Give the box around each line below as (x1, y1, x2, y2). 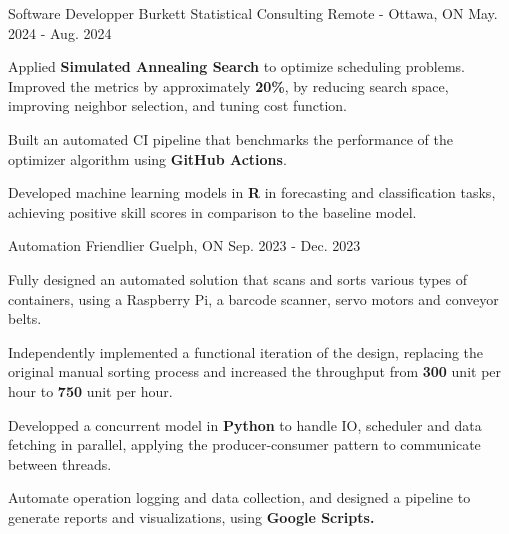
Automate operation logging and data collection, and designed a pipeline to (8, 487, 471, 508)
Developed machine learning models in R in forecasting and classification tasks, (8, 182, 496, 203)
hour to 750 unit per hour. (8, 380, 173, 401)
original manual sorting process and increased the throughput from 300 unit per (8, 361, 502, 382)
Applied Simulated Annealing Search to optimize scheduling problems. (8, 56, 465, 77)
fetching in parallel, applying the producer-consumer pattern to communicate (8, 434, 481, 455)
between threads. (8, 453, 112, 474)
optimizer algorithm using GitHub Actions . (8, 148, 287, 169)
